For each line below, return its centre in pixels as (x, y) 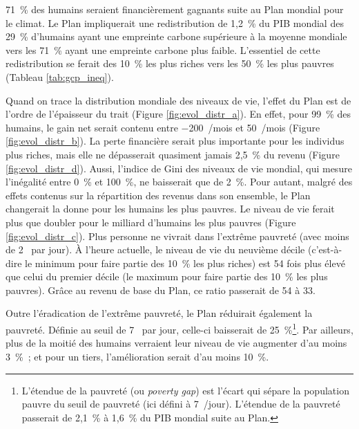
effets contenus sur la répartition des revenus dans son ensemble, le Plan (158, 195)
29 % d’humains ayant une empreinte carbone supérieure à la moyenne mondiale (176, 36)
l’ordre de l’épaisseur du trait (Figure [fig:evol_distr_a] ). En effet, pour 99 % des (178, 114)
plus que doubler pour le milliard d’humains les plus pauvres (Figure (151, 222)
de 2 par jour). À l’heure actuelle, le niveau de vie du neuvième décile (155, 249)
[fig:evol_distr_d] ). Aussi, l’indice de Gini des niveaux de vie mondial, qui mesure (179, 168)
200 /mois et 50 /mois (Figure (254, 127)
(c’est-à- (325, 249)
